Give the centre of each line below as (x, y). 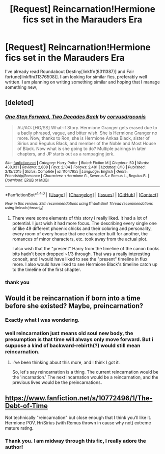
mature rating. (19, 428)
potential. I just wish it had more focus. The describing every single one (84, 223)
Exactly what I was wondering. (42, 320)
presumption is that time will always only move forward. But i (79, 339)
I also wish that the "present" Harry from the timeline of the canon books (86, 248)
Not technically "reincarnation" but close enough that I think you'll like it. (78, 417)
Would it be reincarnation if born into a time (73, 298)
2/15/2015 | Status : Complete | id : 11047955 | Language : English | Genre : (66, 171)
